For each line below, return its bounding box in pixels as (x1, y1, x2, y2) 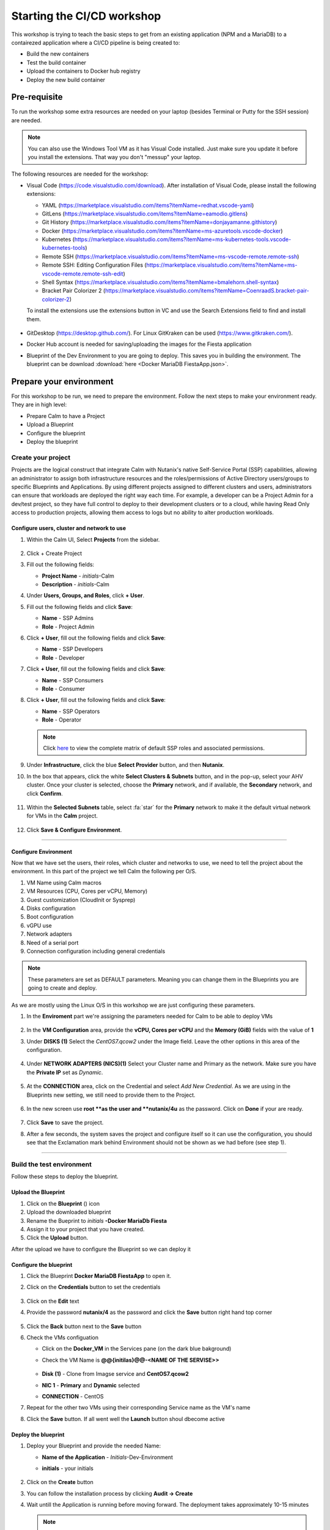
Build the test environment (11, 1160, 92, 1168)
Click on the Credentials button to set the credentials (26, 1283, 161, 1291)
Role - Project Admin (42, 623, 95, 630)
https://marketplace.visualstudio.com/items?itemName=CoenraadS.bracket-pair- (105, 287, 310, 294)
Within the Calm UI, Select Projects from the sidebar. (26, 535, 160, 543)
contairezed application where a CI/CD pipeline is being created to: (11, 39, 180, 46)
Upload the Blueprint (11, 1189, 65, 1196)
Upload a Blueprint (26, 421, 74, 428)
